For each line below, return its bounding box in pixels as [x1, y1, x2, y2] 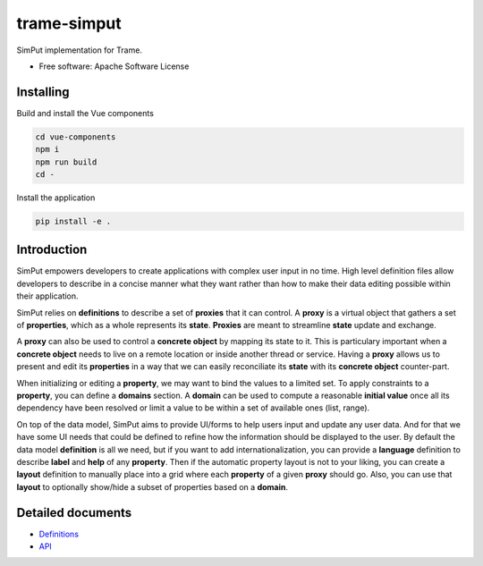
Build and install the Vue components [16, 107, 154, 118]
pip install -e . [35, 215, 112, 226]
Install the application [16, 192, 96, 203]
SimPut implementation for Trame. [16, 45, 143, 55]
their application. [16, 291, 80, 301]
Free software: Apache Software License [38, 61, 190, 72]
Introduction [16, 242, 88, 258]
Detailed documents [16, 505, 132, 520]
